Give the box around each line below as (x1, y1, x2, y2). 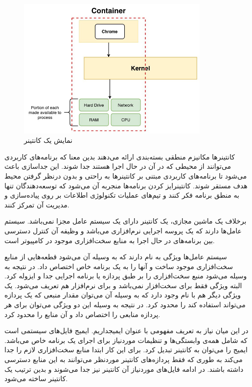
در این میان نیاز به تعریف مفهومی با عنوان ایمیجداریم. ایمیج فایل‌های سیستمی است (4, 325, 249, 336)
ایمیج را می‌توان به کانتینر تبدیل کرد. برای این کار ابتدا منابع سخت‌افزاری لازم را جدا (4, 344, 248, 355)
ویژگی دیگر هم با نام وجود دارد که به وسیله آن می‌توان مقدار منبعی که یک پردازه (4, 290, 241, 300)
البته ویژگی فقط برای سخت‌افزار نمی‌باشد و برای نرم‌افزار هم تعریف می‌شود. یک (4, 280, 242, 290)
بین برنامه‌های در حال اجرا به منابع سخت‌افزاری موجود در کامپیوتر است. (4, 235, 215, 245)
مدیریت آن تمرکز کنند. (4, 199, 69, 209)
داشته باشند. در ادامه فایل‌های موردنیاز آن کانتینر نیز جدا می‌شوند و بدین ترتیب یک (4, 364, 244, 374)
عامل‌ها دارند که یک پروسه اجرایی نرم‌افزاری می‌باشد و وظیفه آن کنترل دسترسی (4, 225, 242, 235)
